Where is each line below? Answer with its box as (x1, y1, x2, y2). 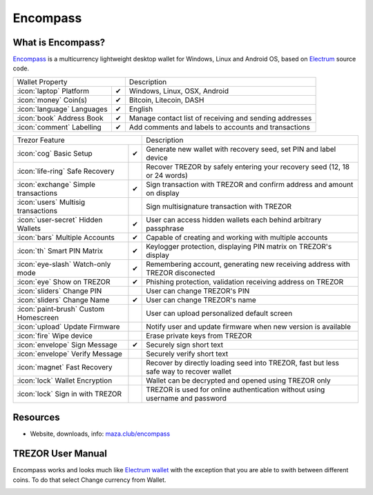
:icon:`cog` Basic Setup (17, 148, 93, 158)
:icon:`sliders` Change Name (17, 295, 110, 305)
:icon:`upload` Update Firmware (17, 321, 120, 331)
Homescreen (17, 312, 59, 322)
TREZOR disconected (146, 267, 216, 277)
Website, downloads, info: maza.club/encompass (30, 430, 171, 438)
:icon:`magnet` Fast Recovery (17, 362, 113, 372)
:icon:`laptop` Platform (17, 86, 90, 96)
